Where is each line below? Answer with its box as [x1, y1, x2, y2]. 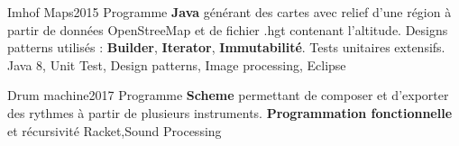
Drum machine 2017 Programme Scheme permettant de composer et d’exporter [7, 86, 449, 105]
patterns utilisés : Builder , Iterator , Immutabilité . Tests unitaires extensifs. [7, 38, 445, 57]
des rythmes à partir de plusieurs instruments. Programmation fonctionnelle [7, 103, 453, 122]
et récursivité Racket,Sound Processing [7, 121, 222, 140]
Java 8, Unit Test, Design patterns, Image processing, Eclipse [7, 55, 346, 74]
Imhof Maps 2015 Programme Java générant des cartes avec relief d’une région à [7, 3, 452, 21]
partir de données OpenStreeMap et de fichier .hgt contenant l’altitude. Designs [7, 20, 448, 39]
